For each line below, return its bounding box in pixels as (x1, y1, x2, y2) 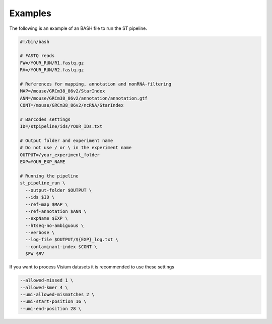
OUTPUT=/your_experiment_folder (20, 152, 100, 158)
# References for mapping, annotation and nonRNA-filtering (20, 81, 172, 87)
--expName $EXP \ (25, 215, 68, 221)
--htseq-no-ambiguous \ (25, 222, 84, 228)
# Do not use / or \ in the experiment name (20, 145, 132, 151)
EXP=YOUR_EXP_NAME (20, 159, 65, 165)
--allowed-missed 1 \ (20, 277, 74, 283)
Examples (9, 8, 51, 19)
